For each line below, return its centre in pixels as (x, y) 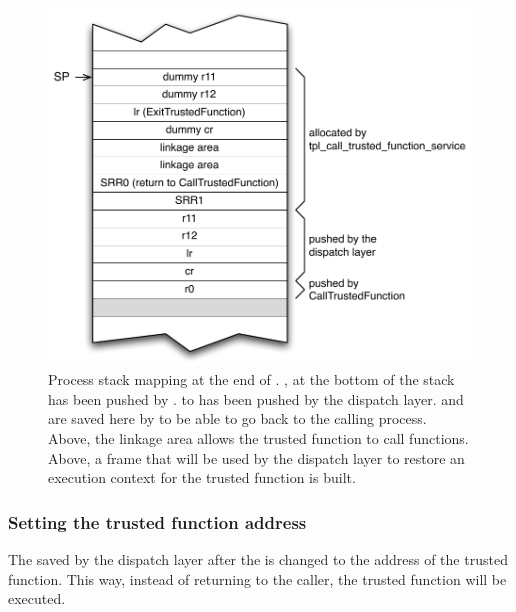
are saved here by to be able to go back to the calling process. (237, 418)
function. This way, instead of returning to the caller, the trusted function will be (257, 578)
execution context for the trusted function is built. (202, 477)
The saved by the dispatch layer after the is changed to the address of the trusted (258, 558)
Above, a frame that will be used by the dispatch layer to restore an (256, 457)
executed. (37, 598)
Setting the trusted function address (157, 521)
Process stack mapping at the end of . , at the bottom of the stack (251, 379)
